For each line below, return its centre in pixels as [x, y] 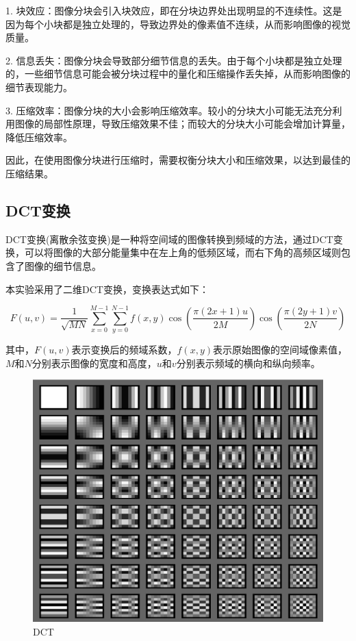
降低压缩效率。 [39, 137]
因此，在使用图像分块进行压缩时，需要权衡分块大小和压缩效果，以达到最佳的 [178, 160]
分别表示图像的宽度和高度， [94, 363]
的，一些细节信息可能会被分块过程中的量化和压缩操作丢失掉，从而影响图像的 [178, 74]
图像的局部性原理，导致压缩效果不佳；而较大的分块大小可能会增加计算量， [182, 124]
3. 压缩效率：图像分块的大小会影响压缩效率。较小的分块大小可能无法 [160, 110]
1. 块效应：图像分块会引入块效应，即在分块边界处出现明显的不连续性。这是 [174, 10]
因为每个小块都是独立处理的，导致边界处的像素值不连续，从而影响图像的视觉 [178, 24]
